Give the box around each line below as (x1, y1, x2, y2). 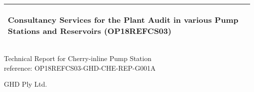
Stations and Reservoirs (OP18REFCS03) (8, 25, 171, 36)
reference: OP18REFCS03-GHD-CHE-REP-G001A (4, 62, 156, 73)
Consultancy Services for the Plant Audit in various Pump (8, 14, 238, 25)
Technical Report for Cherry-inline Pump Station (4, 53, 151, 63)
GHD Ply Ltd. (4, 79, 47, 89)
